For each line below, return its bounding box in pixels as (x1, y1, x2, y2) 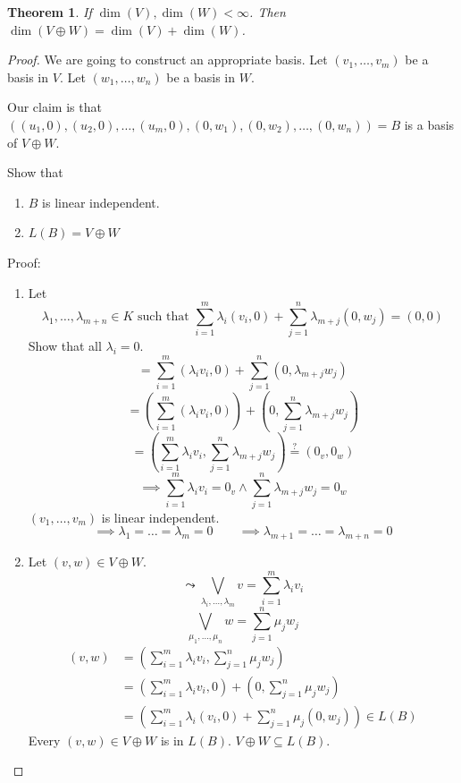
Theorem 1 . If (7, 3, 92, 21)
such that (138, 310, 189, 323)
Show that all (28, 336, 102, 355)
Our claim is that (7, 98, 102, 116)
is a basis (404, 115, 455, 133)
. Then (249, 3, 286, 21)
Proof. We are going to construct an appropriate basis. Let (7, 50, 328, 69)
